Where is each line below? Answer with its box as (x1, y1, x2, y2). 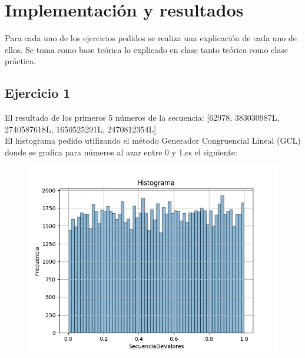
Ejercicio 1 (5, 84, 71, 102)
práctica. (5, 55, 36, 67)
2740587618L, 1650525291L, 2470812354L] (5, 122, 157, 135)
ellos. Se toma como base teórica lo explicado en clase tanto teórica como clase (5, 43, 288, 55)
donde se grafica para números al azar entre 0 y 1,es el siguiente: (5, 145, 237, 158)
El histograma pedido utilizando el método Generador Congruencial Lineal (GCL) (5, 134, 301, 147)
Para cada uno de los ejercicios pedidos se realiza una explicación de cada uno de (5, 32, 297, 44)
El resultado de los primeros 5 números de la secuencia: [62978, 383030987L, (5, 111, 280, 124)
